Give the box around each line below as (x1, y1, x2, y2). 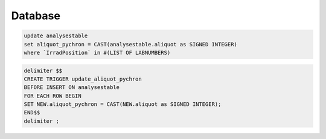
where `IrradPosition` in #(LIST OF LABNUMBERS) (24, 49, 171, 56)
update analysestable (24, 32, 88, 39)
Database (11, 9, 60, 22)
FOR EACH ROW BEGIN (24, 92, 81, 99)
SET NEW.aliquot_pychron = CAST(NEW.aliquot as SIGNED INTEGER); (24, 101, 222, 108)
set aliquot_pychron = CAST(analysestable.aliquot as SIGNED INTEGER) (24, 41, 238, 48)
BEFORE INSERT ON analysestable (24, 84, 120, 91)
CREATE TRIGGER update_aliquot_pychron (24, 75, 142, 82)
